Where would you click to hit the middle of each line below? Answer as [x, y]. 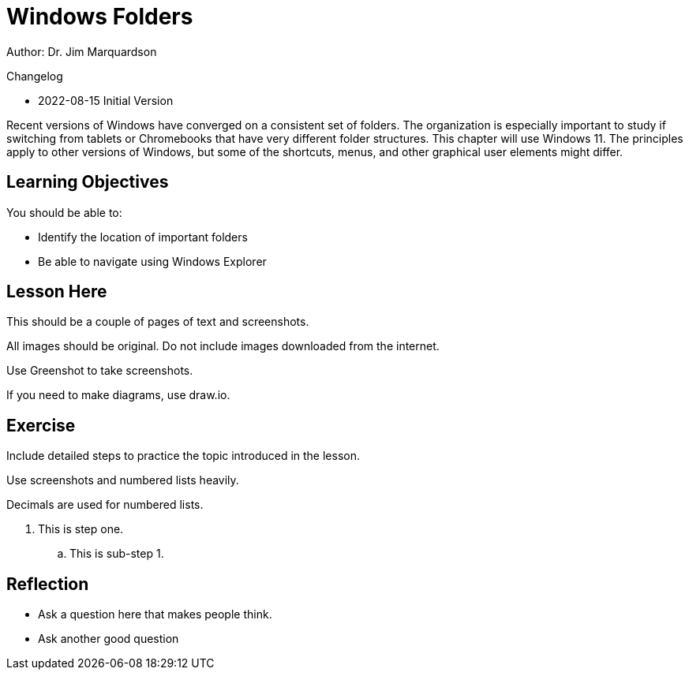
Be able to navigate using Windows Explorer [152, 261]
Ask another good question [109, 639]
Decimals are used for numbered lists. [105, 505]
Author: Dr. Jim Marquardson [82, 51]
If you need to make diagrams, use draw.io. [118, 395]
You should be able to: [64, 212]
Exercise [41, 425]
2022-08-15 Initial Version [106, 100]
